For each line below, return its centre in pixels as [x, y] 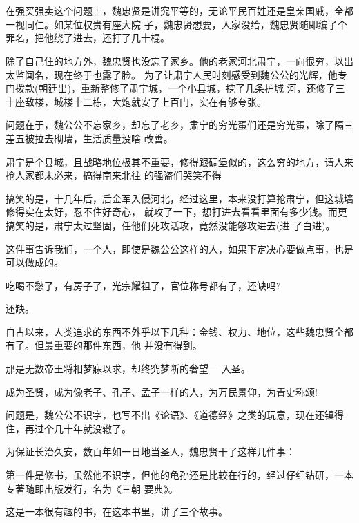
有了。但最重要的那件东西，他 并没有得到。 [104, 345]
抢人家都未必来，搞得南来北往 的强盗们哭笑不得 [114, 175]
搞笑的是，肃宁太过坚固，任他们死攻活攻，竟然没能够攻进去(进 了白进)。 [171, 225]
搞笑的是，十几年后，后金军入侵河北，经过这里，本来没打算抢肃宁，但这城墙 [179, 198]
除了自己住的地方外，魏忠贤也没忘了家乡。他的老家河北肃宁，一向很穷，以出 [179, 60]
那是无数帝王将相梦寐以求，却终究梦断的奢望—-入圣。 [128, 369]
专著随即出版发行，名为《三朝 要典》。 [92, 488]
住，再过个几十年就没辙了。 [68, 428]
